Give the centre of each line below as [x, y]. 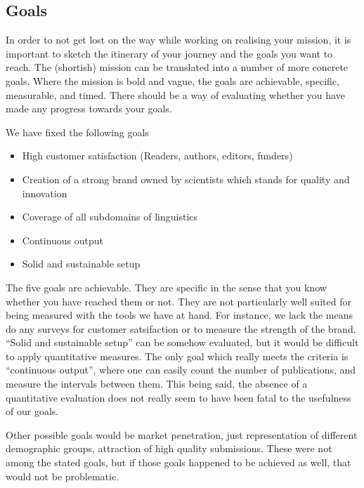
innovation [45, 193]
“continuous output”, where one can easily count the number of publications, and [181, 370]
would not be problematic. [63, 476]
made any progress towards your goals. [89, 108]
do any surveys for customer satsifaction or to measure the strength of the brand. [181, 328]
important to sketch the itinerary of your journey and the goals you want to [169, 53]
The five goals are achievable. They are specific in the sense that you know [166, 287]
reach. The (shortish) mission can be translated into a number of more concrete [177, 67]
